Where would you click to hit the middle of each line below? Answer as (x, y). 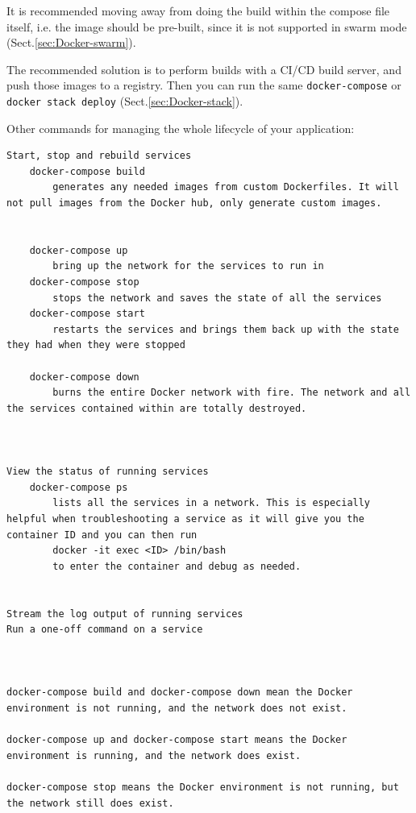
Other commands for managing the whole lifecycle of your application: (181, 128)
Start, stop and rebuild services (99, 156)
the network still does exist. (90, 803)
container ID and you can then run (102, 535)
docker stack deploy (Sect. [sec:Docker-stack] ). (125, 101)
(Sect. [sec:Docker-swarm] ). (71, 42)
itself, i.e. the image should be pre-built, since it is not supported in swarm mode (207, 26)
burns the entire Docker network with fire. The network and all (232, 393)
